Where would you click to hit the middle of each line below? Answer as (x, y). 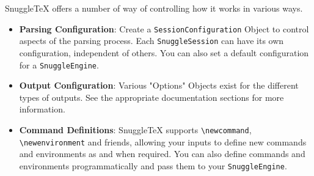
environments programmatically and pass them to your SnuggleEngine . (153, 165)
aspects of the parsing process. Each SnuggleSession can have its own (152, 41)
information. (42, 109)
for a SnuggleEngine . (59, 64)
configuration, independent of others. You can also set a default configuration (164, 52)
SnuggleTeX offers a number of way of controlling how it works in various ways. (154, 8)
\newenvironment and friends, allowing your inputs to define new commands (163, 141)
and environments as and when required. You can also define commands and (162, 154)
